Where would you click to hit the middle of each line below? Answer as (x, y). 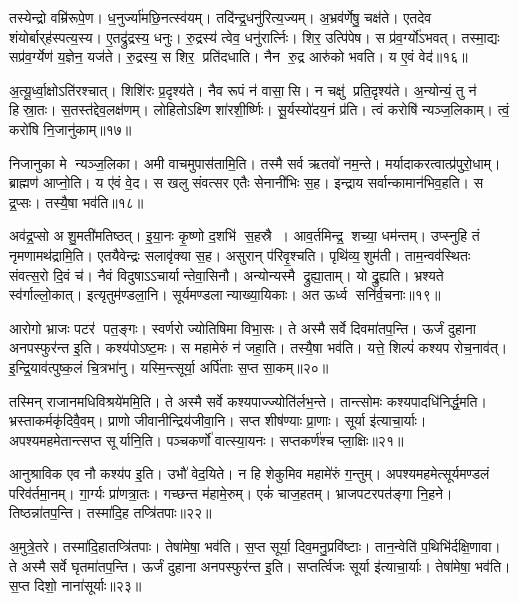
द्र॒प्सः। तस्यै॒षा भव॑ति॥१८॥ (76, 201)
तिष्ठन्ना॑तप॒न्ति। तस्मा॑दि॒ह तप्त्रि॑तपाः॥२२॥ (110, 512)
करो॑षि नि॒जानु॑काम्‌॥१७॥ (70, 128)
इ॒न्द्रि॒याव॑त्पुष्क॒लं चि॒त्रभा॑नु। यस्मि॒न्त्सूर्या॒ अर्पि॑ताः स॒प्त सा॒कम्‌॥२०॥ (169, 366)
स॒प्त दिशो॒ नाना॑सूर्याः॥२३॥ (75, 585)
